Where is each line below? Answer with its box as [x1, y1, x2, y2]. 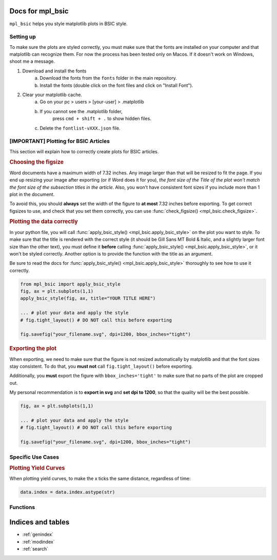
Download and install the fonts [22, 67, 87, 74]
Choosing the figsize [9, 158, 64, 166]
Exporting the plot [9, 345, 56, 352]
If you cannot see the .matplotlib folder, [39, 108, 123, 114]
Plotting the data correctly [9, 218, 78, 225]
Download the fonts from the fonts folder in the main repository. [39, 75, 177, 81]
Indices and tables [9, 518, 70, 527]
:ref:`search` [22, 546, 49, 552]
